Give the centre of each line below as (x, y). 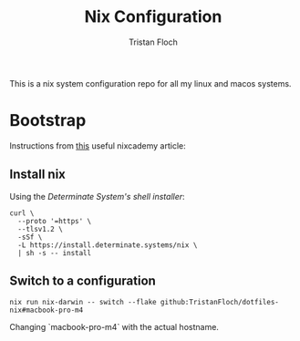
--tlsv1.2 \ (41, 229)
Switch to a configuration (83, 281)
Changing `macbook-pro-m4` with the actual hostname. (114, 326)
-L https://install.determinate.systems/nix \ (108, 245)
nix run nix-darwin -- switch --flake (83, 302)
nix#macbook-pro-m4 (47, 310)
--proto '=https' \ (55, 221)
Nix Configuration (153, 17)
